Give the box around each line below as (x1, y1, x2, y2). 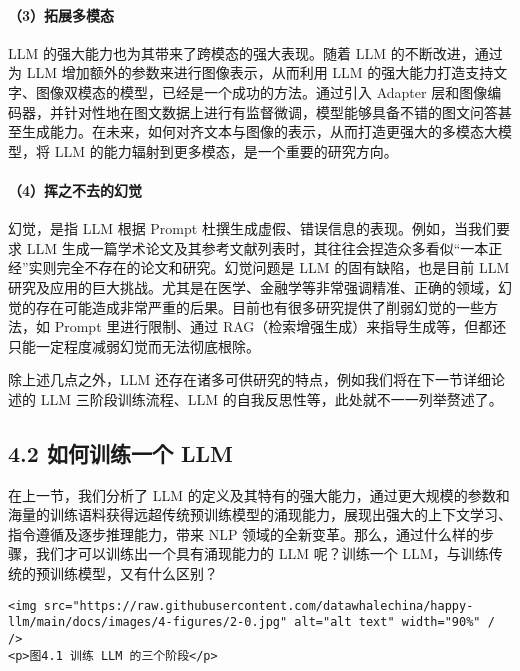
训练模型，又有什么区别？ (49, 563, 218, 584)
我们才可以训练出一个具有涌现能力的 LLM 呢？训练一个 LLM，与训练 (35, 543, 489, 564)
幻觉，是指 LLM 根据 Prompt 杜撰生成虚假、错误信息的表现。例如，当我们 (8, 218, 496, 239)
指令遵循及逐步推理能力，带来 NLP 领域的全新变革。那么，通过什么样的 (8, 523, 481, 544)
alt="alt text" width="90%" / (294, 615, 495, 630)
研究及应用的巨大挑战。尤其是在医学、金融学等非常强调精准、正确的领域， (8, 276, 498, 297)
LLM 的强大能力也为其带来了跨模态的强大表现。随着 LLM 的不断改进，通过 (8, 42, 503, 63)
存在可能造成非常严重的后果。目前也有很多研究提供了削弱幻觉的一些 (35, 296, 484, 317)
